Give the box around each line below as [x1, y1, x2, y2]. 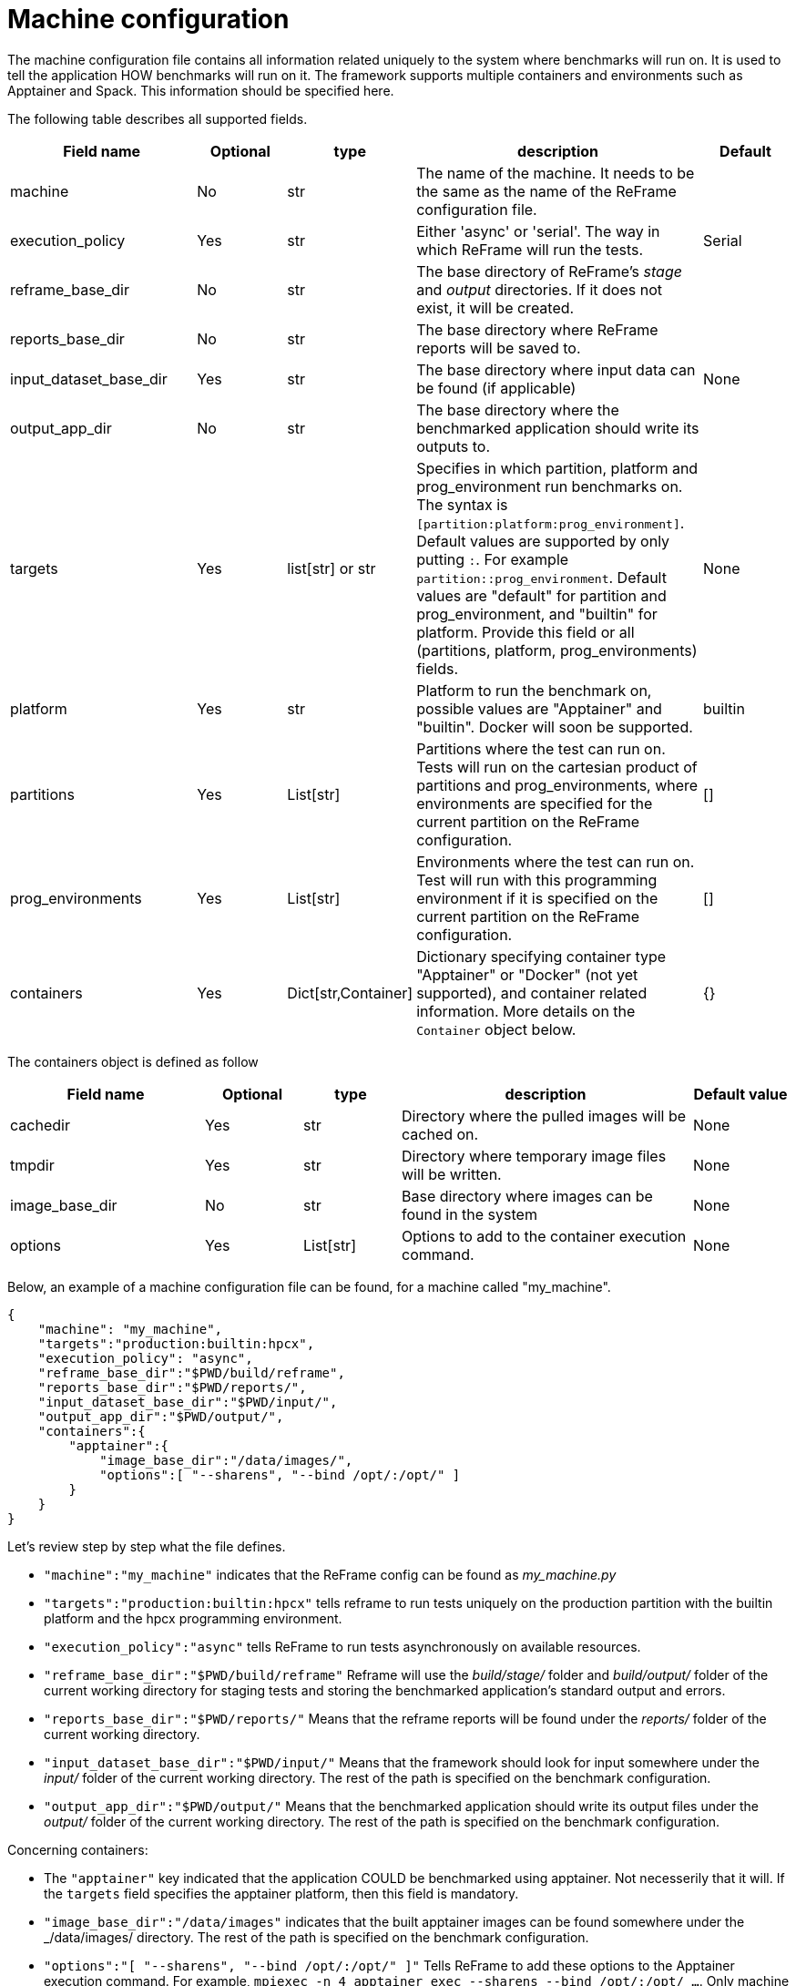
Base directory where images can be [402, 1186, 653, 1205]
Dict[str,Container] [287, 983, 413, 1002]
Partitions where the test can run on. [416, 739, 666, 758]
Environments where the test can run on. [416, 852, 695, 871]
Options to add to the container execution [402, 1226, 687, 1245]
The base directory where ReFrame [416, 320, 658, 339]
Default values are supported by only [416, 531, 670, 550]
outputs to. [416, 436, 491, 456]
